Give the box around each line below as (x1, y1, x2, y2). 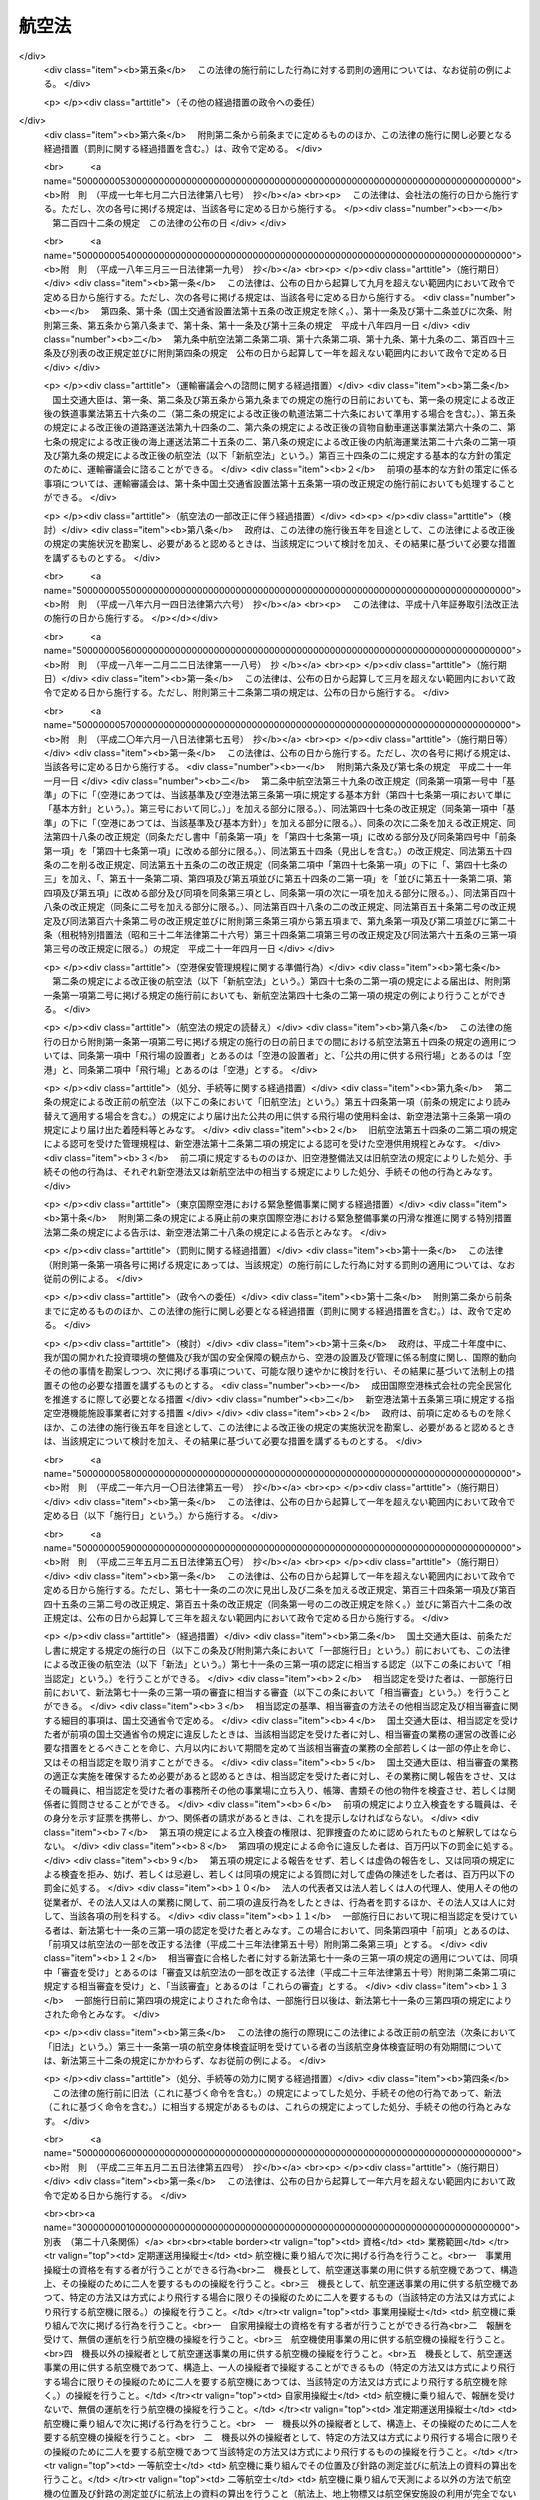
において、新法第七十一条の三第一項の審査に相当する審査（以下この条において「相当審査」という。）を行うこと (51, 1686, 511, 1698)
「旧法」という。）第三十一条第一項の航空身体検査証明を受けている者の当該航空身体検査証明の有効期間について (43, 2040, 503, 2052)
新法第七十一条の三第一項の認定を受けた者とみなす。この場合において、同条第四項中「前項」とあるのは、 (78, 1924, 515, 1936)
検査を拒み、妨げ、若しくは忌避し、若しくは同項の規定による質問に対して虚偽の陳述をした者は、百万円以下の (60, 1868, 515, 1880)
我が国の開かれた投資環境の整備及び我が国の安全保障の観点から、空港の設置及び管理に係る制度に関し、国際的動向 (43, 1351, 517, 1363)
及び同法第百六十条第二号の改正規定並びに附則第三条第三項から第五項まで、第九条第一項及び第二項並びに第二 (51, 915, 508, 927)
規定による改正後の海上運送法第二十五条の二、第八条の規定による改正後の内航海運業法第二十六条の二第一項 (69, 435, 517, 447)
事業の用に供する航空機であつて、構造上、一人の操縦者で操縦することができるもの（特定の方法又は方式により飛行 (43, 2361, 516, 2374)
